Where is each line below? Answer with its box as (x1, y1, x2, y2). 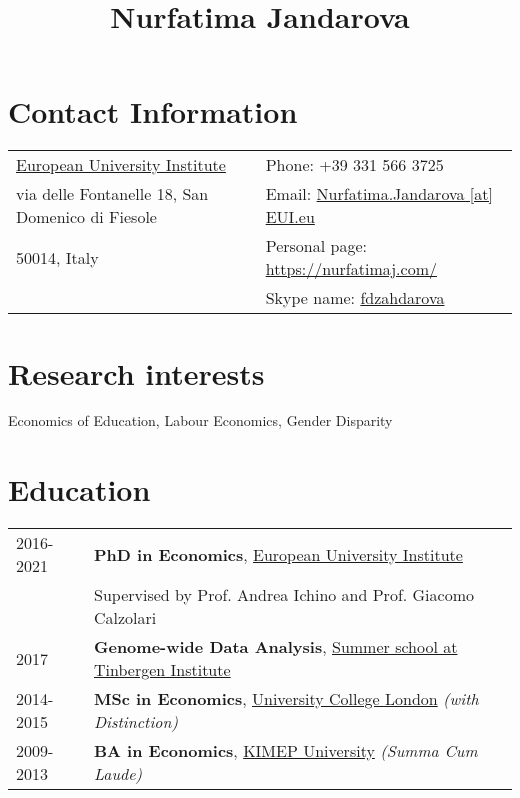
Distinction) (94, 710, 179, 734)
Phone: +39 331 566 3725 (265, 153, 444, 177)
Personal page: (265, 234, 367, 258)
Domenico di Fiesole (16, 205, 157, 229)
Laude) (94, 762, 143, 786)
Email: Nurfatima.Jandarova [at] (265, 182, 493, 206)
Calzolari (94, 606, 157, 630)
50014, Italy (16, 245, 99, 269)
